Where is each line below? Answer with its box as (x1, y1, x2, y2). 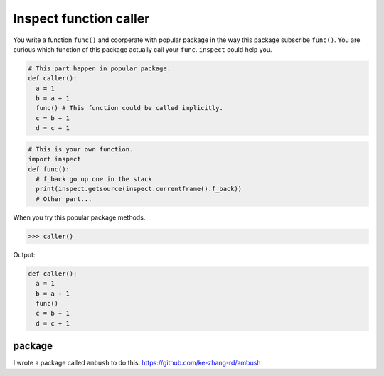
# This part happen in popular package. (28, 64, 171, 72)
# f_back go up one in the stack (36, 175, 152, 183)
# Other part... (36, 195, 92, 203)
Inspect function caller (13, 11, 150, 26)
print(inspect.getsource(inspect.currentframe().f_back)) (36, 185, 242, 193)
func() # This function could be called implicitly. (36, 104, 223, 112)
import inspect (28, 155, 81, 163)
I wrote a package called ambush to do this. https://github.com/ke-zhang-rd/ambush (13, 359, 261, 367)
